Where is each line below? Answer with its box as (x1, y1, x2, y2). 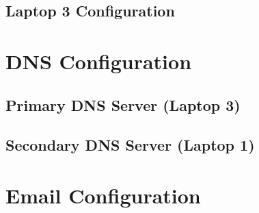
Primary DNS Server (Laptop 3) (5, 94, 241, 115)
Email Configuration (5, 181, 201, 209)
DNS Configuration (5, 47, 192, 75)
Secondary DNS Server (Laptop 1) (5, 134, 255, 155)
